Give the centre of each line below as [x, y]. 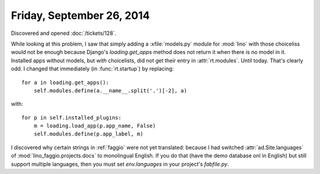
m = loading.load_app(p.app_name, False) [95, 126]
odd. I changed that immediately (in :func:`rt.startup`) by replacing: [92, 69]
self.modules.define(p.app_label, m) [88, 134]
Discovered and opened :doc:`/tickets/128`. [64, 33]
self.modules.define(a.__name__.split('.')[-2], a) [110, 91]
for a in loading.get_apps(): [65, 82]
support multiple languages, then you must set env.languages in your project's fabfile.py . [120, 164]
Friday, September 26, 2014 [81, 15]
